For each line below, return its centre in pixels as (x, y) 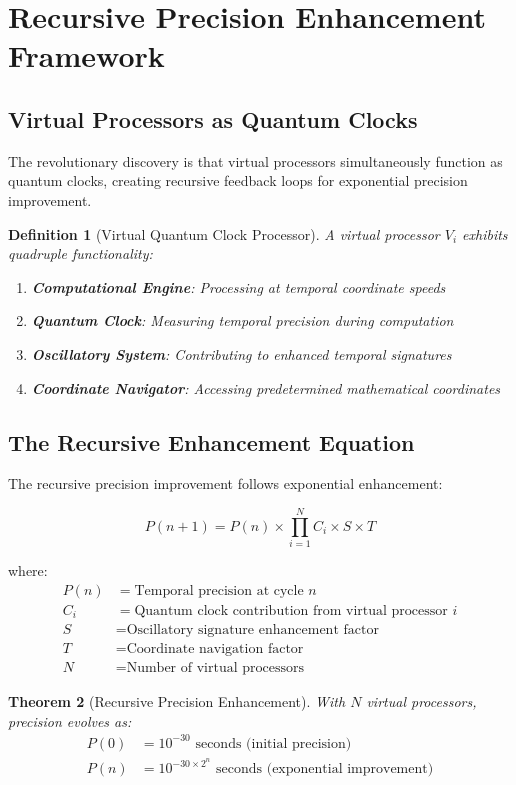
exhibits (485, 233)
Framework (86, 55)
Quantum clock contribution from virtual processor (291, 610)
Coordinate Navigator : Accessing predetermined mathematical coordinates (266, 387)
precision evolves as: (70, 720)
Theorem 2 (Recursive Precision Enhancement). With (177, 701)
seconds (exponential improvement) (325, 769)
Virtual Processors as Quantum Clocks (213, 118)
